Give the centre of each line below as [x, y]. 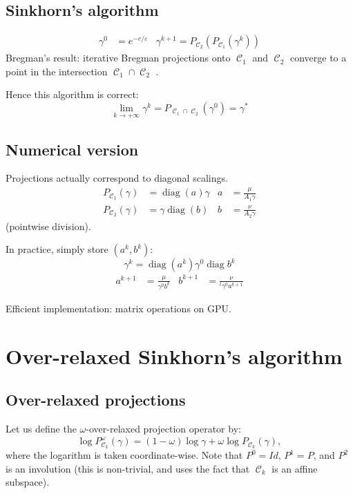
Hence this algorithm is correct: [72, 94]
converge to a [318, 58]
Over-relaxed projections [96, 400]
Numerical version [72, 149]
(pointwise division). [48, 226]
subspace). [28, 482]
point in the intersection [57, 71]
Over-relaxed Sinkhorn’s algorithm [174, 355]
